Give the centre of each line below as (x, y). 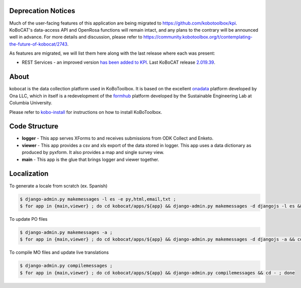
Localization (29, 174)
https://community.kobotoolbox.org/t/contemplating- (198, 37)
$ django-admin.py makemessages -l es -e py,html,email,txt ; (98, 199)
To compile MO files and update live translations (59, 252)
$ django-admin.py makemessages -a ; (66, 232)
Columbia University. (31, 103)
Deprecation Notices (42, 11)
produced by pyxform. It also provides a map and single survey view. (93, 153)
